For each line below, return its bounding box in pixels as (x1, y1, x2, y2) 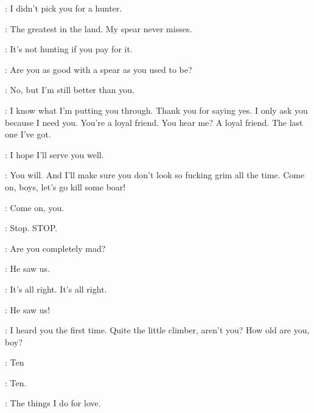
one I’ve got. (5, 128, 51, 141)
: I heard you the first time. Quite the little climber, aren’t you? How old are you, (5, 324, 310, 336)
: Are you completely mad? (5, 241, 106, 254)
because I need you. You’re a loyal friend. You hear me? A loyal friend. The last (5, 116, 303, 128)
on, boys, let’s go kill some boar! (5, 180, 126, 193)
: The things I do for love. (5, 397, 101, 409)
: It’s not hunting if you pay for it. (5, 43, 133, 55)
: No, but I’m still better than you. (5, 83, 134, 96)
